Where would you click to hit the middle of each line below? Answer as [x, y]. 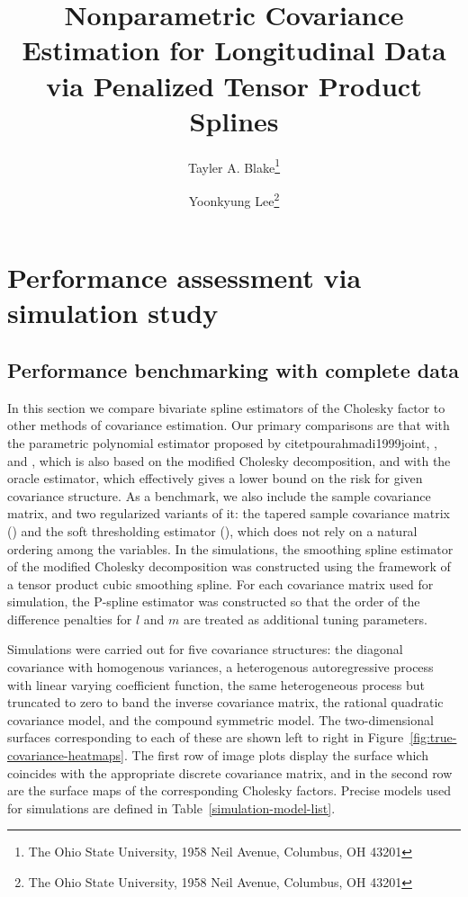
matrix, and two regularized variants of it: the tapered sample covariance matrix [229, 513]
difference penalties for [70, 619]
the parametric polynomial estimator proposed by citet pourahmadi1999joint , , [222, 442]
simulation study [113, 313]
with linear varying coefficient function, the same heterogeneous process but [216, 684]
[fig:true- [433, 737]
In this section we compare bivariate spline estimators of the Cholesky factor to [226, 407]
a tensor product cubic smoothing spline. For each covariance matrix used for [220, 583]
